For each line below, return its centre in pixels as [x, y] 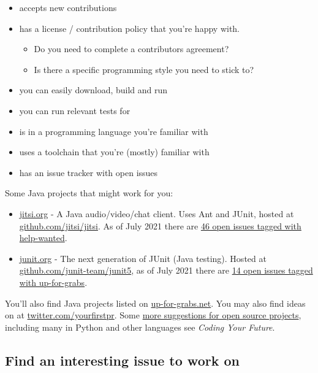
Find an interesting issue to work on [122, 360]
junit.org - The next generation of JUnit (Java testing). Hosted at [143, 258]
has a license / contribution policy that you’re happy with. [130, 28]
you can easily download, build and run [93, 90]
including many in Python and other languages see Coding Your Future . [140, 327]
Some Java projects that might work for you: [89, 193]
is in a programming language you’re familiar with [114, 131]
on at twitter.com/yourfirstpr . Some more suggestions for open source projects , [153, 315]
